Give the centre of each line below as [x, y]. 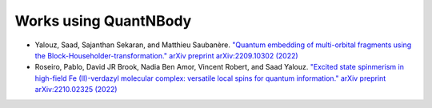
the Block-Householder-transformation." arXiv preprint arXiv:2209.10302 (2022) [167, 55]
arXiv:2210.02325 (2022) [76, 90]
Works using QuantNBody [103, 21]
